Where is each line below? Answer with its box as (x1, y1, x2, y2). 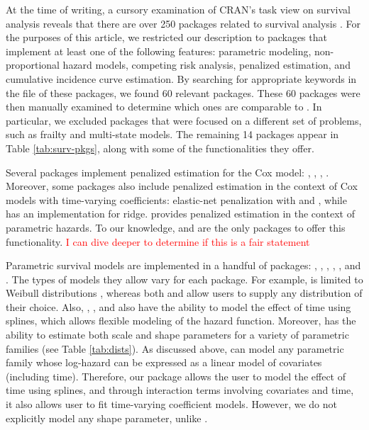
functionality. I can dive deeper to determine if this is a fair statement (6, 234, 310, 249)
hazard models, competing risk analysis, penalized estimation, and (62, 57, 351, 72)
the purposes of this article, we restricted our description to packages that (6, 30, 327, 45)
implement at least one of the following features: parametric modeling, (6, 43, 312, 58)
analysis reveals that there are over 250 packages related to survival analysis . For (6, 16, 360, 30)
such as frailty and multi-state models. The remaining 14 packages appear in (6, 127, 339, 142)
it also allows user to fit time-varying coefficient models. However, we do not (6, 397, 338, 412)
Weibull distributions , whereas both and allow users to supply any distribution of (6, 285, 363, 300)
